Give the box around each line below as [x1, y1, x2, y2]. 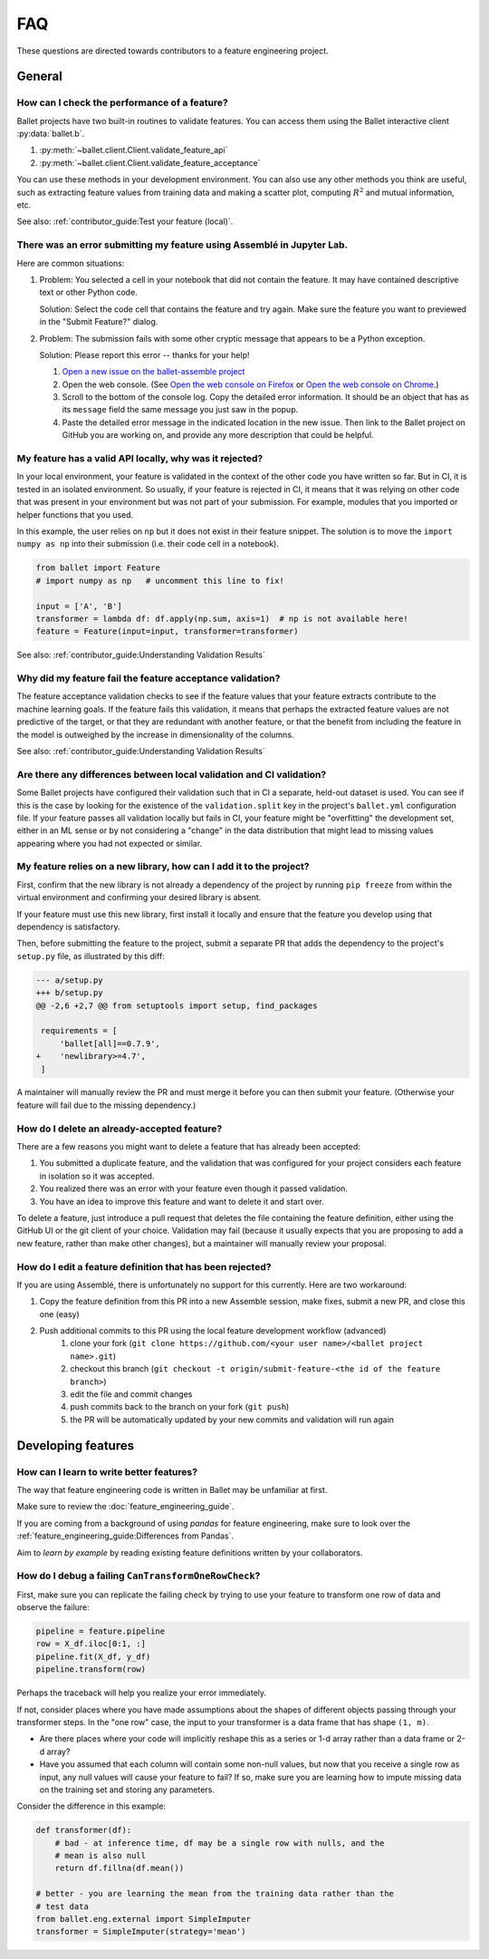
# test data [35, 1901, 90, 1912]
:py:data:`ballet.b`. [16, 128, 85, 140]
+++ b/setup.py [35, 988, 103, 998]
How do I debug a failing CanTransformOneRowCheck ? [16, 1569, 261, 1582]
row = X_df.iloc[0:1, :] [35, 1639, 147, 1649]
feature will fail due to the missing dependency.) [16, 1100, 197, 1110]
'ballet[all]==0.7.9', [59, 1038, 160, 1049]
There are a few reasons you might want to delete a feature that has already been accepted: [16, 1141, 361, 1152]
